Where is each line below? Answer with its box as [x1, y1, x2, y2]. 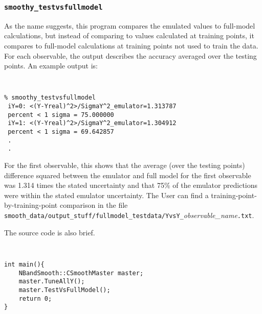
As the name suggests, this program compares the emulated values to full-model [4, 20, 255, 31]
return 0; [18, 295, 52, 302]
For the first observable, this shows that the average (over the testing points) [4, 160, 245, 170]
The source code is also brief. [4, 227, 95, 237]
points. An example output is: [4, 60, 98, 71]
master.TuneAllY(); [18, 278, 85, 285]
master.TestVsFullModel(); [18, 286, 111, 294]
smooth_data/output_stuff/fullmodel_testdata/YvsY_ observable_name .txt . [4, 209, 254, 220]
